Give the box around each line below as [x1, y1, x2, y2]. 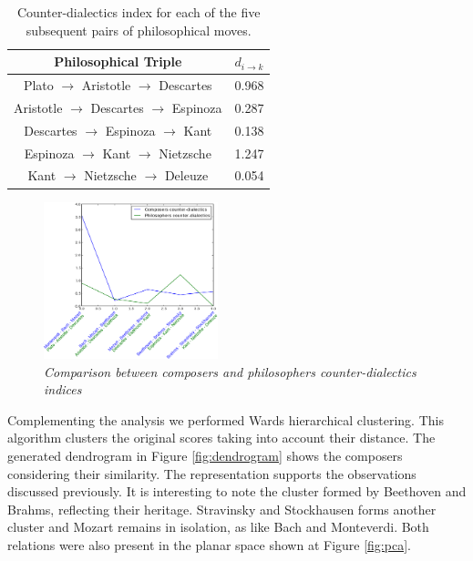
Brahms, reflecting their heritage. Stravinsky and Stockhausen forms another [7, 499, 437, 518]
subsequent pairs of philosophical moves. [26, 20, 252, 39]
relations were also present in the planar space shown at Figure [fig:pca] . [7, 535, 411, 554]
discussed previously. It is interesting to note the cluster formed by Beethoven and [7, 482, 467, 501]
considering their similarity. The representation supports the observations [7, 464, 416, 483]
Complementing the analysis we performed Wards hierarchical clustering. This [7, 410, 444, 429]
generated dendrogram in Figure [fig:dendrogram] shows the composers [7, 446, 403, 464]
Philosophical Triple [54, 52, 182, 71]
